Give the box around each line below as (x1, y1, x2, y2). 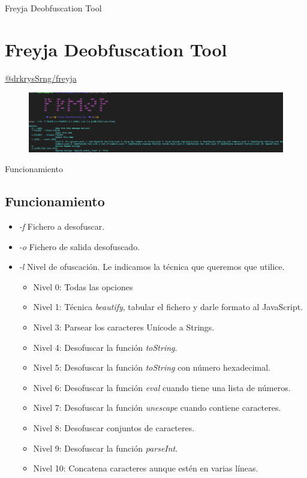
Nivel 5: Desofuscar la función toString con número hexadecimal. (33, 361, 270, 374)
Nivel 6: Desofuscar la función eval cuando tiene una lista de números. (33, 381, 291, 393)
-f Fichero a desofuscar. (19, 220, 105, 233)
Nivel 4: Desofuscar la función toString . (33, 341, 177, 353)
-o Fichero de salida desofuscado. (19, 240, 140, 252)
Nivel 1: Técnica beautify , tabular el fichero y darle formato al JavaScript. (33, 300, 303, 313)
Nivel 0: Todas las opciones (33, 280, 133, 293)
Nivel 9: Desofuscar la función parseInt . (33, 441, 178, 454)
